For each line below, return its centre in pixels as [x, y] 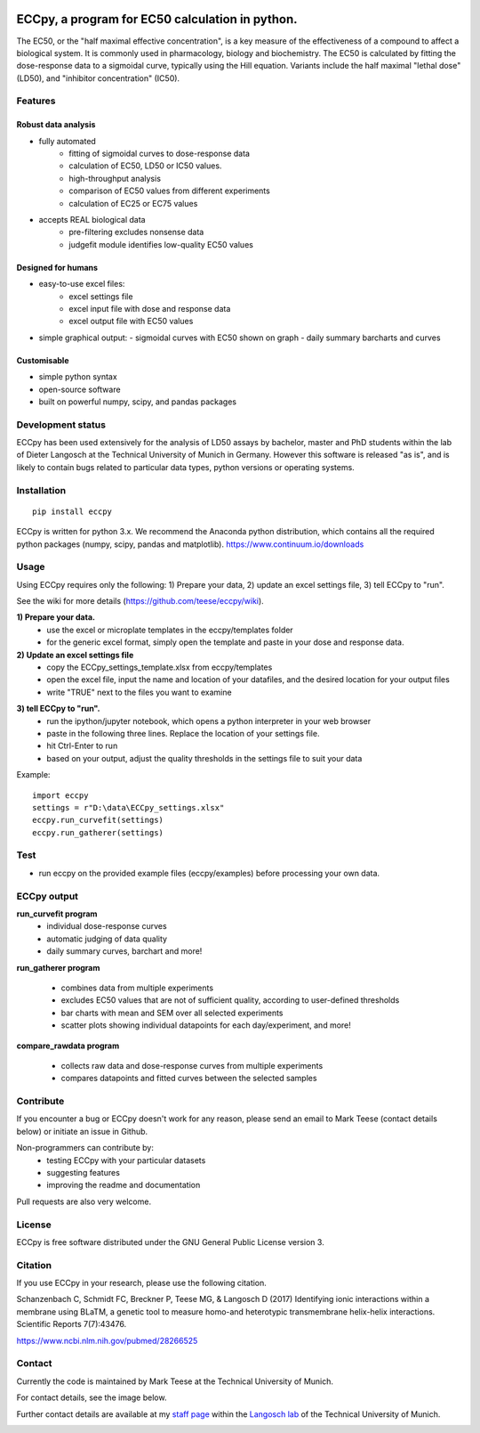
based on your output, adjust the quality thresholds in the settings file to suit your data [204, 758]
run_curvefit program [57, 914]
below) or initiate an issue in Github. [82, 1131]
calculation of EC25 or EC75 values [133, 203]
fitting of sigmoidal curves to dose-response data [160, 154]
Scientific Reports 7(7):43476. [72, 1324]
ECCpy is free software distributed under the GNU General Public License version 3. [170, 1242]
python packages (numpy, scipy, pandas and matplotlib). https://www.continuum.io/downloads [190, 544]
